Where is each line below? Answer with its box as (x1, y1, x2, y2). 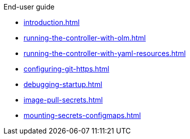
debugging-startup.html (24, 80, 102, 88)
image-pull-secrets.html (24, 95, 103, 104)
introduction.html (24, 18, 80, 26)
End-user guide (4, 2, 55, 11)
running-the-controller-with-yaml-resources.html (24, 49, 186, 57)
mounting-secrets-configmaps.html (24, 111, 141, 119)
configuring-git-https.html (24, 64, 109, 73)
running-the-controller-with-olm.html (24, 33, 146, 42)
